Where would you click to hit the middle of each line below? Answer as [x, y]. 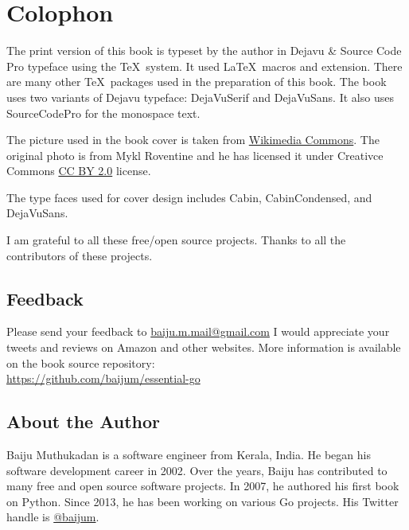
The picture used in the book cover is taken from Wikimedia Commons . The [193, 140]
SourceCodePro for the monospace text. [103, 113]
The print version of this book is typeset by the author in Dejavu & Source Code [204, 51]
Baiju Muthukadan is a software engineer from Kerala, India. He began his [189, 455]
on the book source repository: [81, 362]
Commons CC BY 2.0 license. [79, 171]
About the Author [84, 421]
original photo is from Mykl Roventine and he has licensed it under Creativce [195, 155]
